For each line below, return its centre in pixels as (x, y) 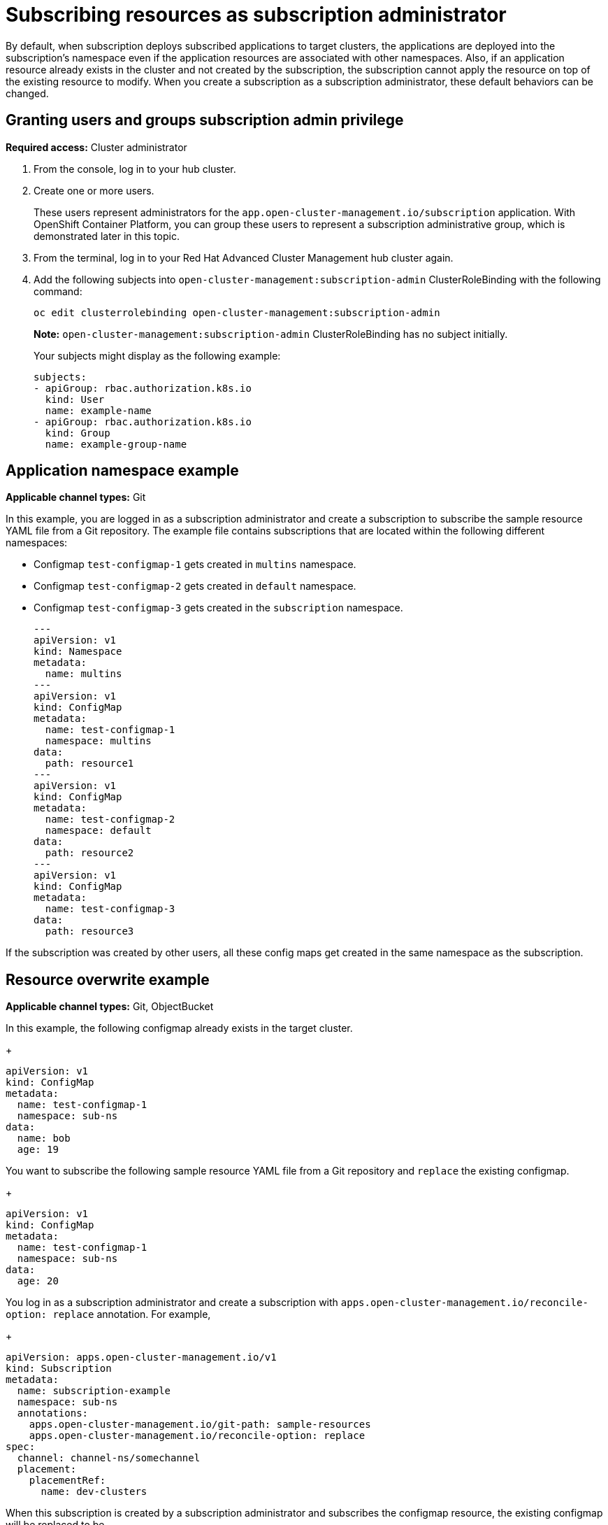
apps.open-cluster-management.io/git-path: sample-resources (200, 1425)
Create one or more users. (94, 190)
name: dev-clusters (94, 1492)
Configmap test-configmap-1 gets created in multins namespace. (195, 565)
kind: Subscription (59, 1369)
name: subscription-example (94, 1391)
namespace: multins (98, 741)
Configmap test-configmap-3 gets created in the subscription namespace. (218, 608)
